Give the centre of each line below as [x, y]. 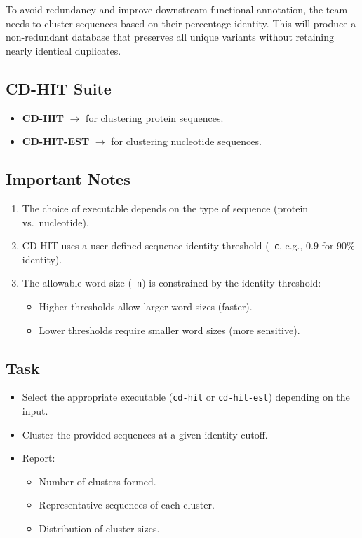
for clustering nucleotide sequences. [186, 141]
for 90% [338, 246]
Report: [39, 458]
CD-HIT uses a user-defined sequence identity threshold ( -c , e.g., [162, 246]
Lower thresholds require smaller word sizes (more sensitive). [169, 330]
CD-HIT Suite [59, 88]
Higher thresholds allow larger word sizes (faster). [146, 306]
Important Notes [68, 179]
